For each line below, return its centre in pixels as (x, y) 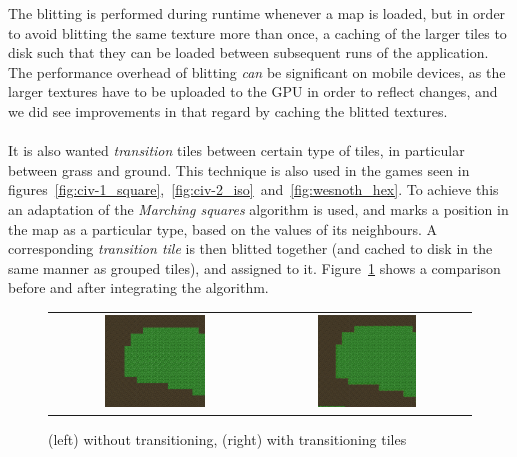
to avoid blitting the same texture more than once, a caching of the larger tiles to (257, 32)
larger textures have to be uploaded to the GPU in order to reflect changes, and (253, 91)
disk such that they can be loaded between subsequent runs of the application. (248, 52)
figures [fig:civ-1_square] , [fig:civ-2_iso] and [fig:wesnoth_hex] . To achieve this (253, 189)
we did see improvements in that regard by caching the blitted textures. (228, 110)
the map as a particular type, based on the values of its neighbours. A (223, 228)
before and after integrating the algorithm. (138, 287)
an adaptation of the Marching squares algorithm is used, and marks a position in (258, 208)
